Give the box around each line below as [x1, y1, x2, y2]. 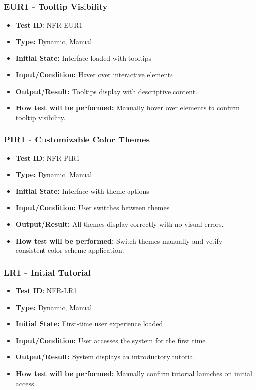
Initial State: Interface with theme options [15, 185, 149, 196]
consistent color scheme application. [15, 245, 124, 255]
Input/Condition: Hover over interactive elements [15, 70, 173, 79]
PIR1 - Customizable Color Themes [4, 133, 150, 145]
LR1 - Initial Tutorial [4, 266, 91, 278]
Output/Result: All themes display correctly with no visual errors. [15, 218, 224, 229]
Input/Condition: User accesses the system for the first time [15, 335, 206, 345]
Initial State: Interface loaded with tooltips [15, 53, 152, 63]
